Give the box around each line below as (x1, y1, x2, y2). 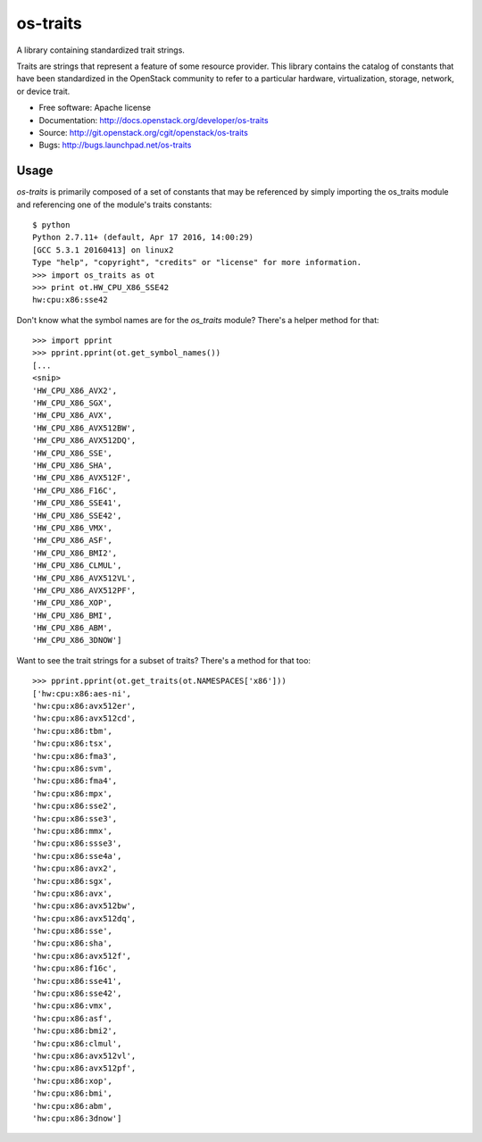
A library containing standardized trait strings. (16, 45, 185, 55)
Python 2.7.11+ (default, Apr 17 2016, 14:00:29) (32, 232, 254, 243)
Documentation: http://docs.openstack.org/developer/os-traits (38, 114, 269, 125)
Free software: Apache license (38, 103, 152, 113)
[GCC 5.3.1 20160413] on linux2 (32, 245, 174, 254)
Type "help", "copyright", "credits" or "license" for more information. (32, 257, 362, 268)
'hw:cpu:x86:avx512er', (32, 701, 137, 712)
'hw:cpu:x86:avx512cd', (32, 713, 137, 723)
